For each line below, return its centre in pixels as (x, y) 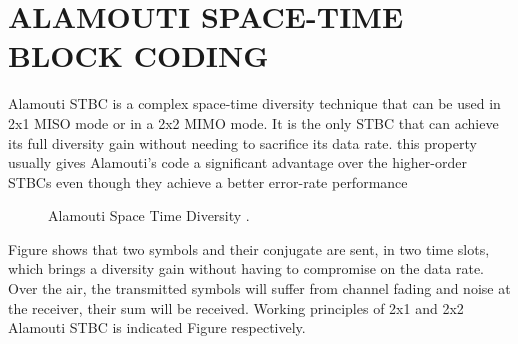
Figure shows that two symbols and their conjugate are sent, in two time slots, (249, 248)
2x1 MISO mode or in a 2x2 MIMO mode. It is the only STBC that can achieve (253, 122)
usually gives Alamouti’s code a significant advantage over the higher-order (237, 162)
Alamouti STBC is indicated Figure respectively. (157, 327)
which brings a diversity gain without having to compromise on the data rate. (246, 268)
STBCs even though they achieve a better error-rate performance (208, 181)
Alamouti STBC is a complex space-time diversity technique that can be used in (254, 103)
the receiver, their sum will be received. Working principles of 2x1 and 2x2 (236, 307)
